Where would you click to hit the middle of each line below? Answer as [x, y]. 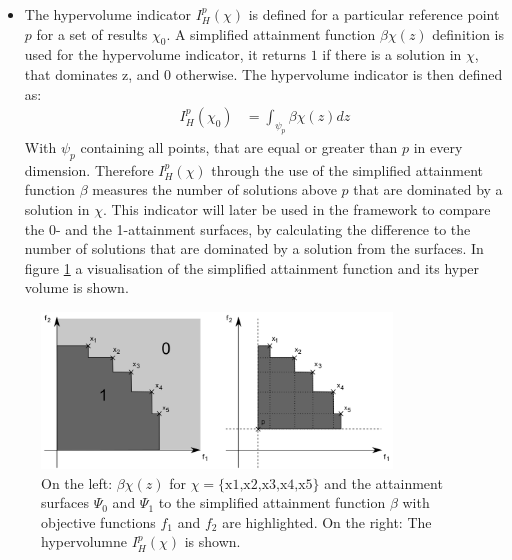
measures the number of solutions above [214, 189]
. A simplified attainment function [271, 33]
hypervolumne [84, 541]
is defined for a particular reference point [374, 14]
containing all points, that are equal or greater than [239, 146]
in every [438, 146]
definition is [468, 33]
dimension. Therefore [89, 169]
